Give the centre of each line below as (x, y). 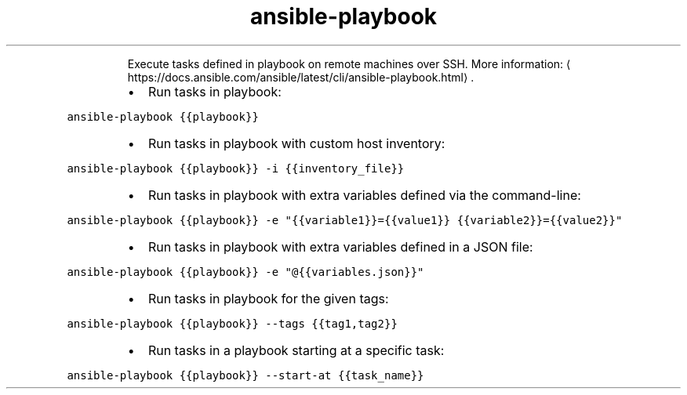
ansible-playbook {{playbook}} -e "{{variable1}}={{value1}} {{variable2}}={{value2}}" (345, 220)
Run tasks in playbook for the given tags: (268, 298)
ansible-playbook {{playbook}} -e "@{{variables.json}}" (245, 272)
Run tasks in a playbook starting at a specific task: (296, 350)
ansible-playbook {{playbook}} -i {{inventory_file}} (236, 168)
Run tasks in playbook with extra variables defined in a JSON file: (340, 246)
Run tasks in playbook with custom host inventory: (296, 143)
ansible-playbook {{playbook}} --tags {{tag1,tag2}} (232, 323)
